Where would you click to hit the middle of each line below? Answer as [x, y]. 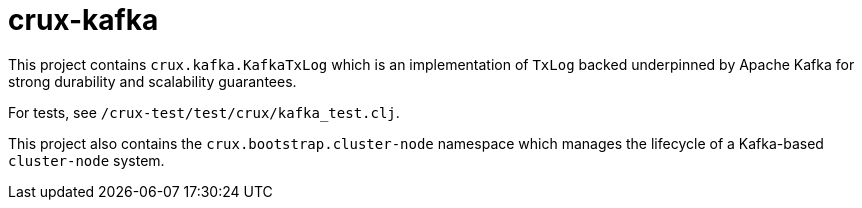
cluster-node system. [86, 160]
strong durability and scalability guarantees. [152, 81]
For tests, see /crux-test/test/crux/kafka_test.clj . [204, 112]
